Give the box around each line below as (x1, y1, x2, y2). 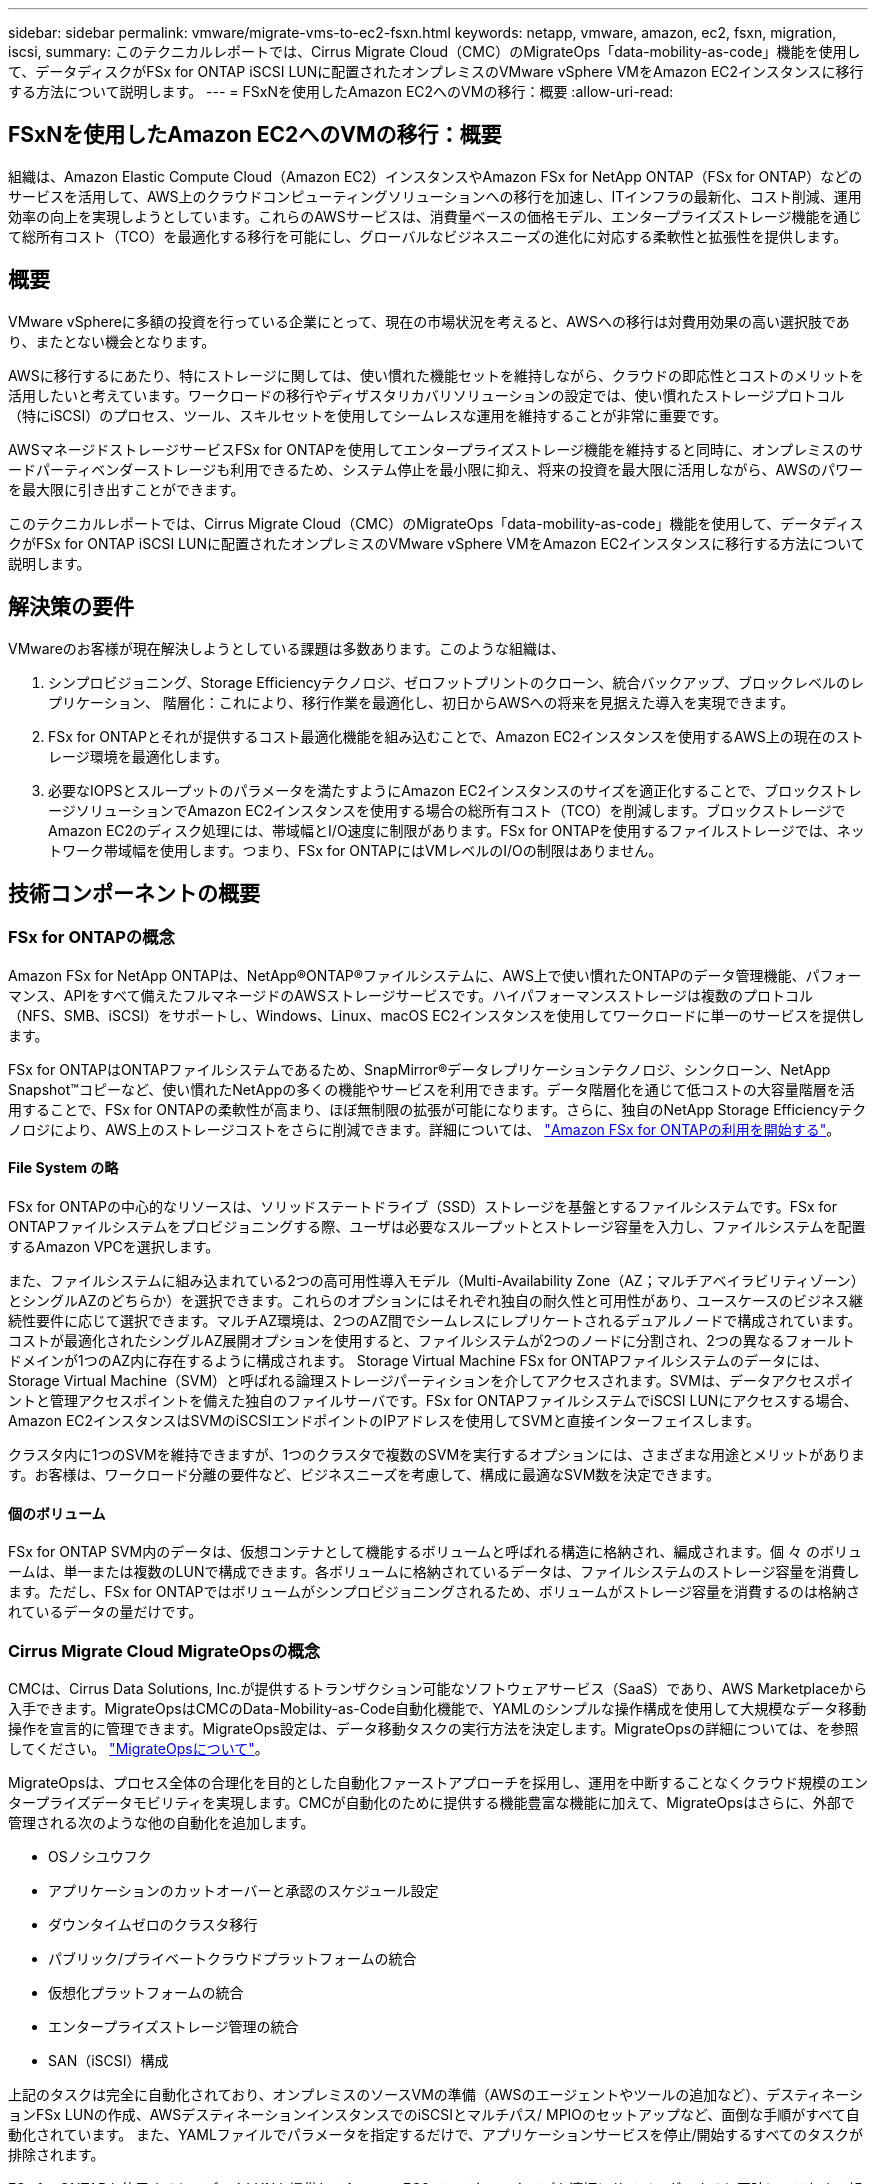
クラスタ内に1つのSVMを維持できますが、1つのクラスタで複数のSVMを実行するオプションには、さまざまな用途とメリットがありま (8, 1445, 866, 1463)
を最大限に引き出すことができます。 (8, 480, 245, 498)
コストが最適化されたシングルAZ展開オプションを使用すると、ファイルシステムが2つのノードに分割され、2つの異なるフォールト (8, 1331, 855, 1349)
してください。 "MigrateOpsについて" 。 (8, 1739, 269, 1757)
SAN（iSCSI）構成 (48, 2051, 169, 2069)
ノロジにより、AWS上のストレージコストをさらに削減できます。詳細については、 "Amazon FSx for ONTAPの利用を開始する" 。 (8, 1120, 841, 1138)
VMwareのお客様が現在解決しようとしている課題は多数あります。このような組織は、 (8, 639, 566, 657)
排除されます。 (8, 2145, 105, 2163)
